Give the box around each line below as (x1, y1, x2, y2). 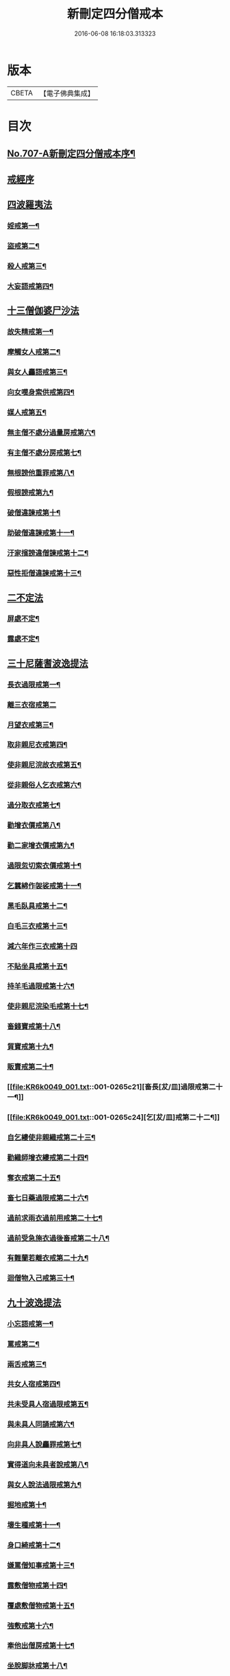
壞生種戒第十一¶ (7, 1520, 61, 1530)
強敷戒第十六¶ (7, 1620, 53, 1630)
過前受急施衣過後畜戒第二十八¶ (7, 1233, 110, 1242)
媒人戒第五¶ (7, 408, 47, 417)
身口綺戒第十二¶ (7, 1540, 61, 1550)
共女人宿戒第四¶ (7, 1380, 61, 1389)
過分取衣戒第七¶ (7, 801, 61, 810)
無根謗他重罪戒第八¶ (7, 468, 75, 477)
